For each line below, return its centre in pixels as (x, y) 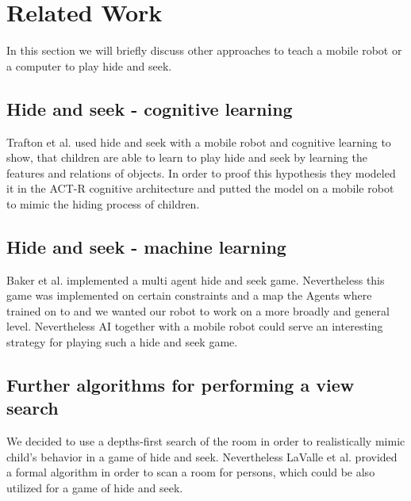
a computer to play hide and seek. (89, 65)
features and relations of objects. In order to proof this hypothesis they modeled (201, 172)
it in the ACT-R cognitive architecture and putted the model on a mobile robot (200, 188)
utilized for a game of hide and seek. (95, 488)
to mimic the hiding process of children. (103, 203)
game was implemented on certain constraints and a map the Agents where (189, 295)
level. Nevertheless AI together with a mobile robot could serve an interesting (195, 326)
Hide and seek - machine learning (146, 246)
